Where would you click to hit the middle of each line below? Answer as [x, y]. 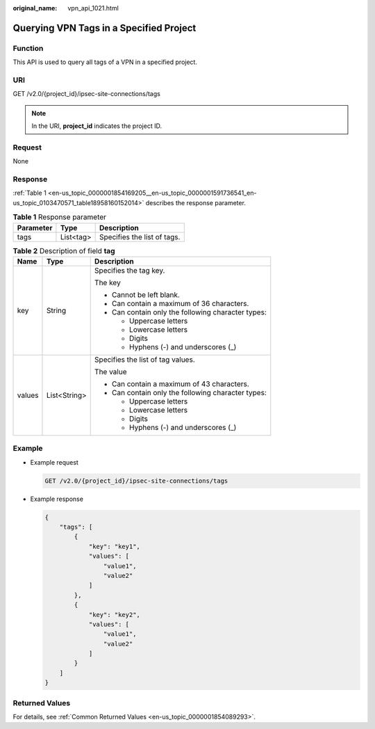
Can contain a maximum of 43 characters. [180, 384]
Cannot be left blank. [146, 294]
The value [111, 371]
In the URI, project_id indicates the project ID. [97, 126]
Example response [57, 499]
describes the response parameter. [196, 202]
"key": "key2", [114, 615]
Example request [55, 462]
